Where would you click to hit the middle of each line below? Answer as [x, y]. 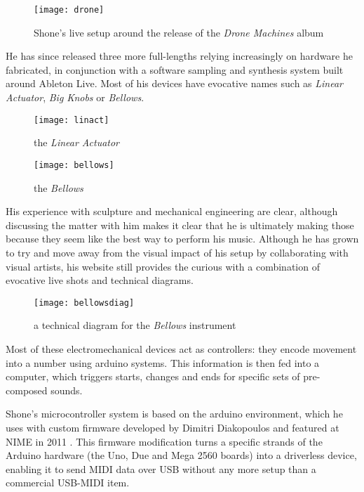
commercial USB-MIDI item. [68, 483]
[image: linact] [72, 120]
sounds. [67, 390]
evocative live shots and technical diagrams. [100, 280]
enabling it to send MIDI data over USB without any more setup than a [161, 468]
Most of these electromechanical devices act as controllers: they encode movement [181, 348]
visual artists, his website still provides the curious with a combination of [163, 266]
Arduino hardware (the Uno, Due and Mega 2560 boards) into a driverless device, [181, 455]
